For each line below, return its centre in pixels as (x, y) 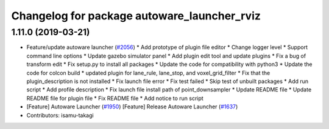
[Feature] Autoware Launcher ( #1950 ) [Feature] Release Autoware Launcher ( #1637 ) (132, 107)
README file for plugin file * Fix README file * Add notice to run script (115, 98)
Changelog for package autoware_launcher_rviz (136, 16)
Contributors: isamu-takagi (60, 115)
